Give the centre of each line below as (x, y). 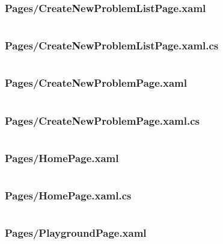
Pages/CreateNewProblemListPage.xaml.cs (112, 45)
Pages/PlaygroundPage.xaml (76, 233)
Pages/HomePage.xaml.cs (68, 196)
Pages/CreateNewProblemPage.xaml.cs (102, 120)
